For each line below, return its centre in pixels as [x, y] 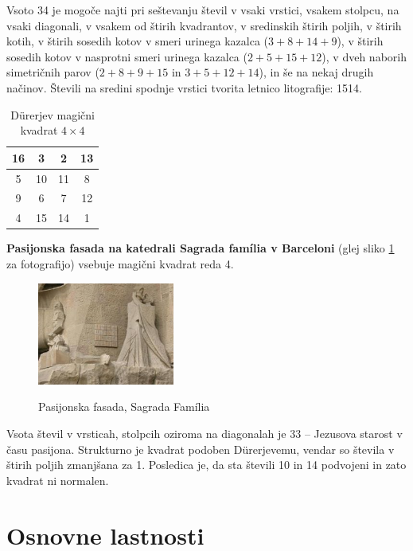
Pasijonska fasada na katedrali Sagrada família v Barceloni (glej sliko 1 [201, 248]
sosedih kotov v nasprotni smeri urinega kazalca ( [127, 56]
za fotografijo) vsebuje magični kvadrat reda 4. [120, 263]
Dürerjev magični [53, 114]
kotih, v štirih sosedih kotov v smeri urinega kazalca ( [138, 41]
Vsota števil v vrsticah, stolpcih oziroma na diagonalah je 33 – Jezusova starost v [205, 433]
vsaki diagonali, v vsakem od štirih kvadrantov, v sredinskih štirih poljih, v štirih [204, 25]
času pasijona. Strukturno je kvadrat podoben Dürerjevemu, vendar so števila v [201, 449]
